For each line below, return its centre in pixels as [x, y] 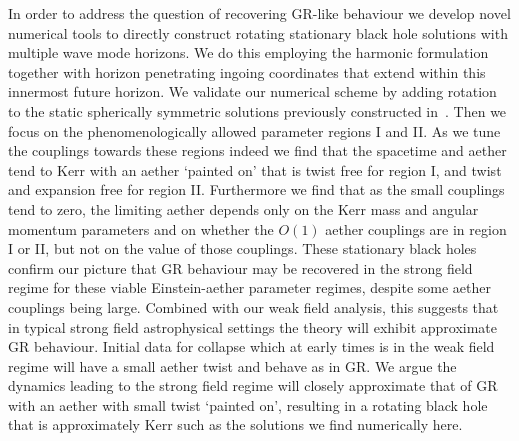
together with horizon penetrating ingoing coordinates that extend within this [247, 71]
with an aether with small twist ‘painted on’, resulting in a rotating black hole [248, 404]
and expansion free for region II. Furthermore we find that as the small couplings [256, 189]
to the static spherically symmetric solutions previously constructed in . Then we [257, 110]
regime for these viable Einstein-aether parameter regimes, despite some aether [250, 287]
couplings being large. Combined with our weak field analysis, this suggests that [253, 306]
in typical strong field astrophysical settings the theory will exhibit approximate [253, 326]
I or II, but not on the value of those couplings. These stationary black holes [242, 248]
